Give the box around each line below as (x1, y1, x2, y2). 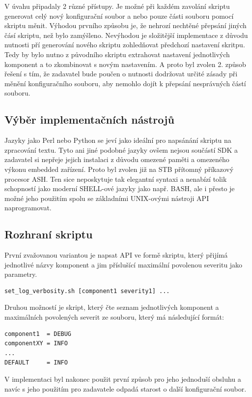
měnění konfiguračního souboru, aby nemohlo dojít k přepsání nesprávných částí (4, 78, 246, 88)
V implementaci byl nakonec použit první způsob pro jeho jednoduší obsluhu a (4, 374, 241, 384)
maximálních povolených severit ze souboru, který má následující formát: (4, 312, 224, 322)
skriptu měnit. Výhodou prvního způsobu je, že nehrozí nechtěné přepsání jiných (4, 20, 247, 31)
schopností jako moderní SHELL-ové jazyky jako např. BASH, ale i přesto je (4, 183, 235, 194)
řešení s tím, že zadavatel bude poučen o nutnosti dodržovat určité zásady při (4, 68, 238, 79)
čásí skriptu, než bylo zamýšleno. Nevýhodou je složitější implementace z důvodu (4, 30, 248, 40)
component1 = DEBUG (4, 330, 72, 337)
